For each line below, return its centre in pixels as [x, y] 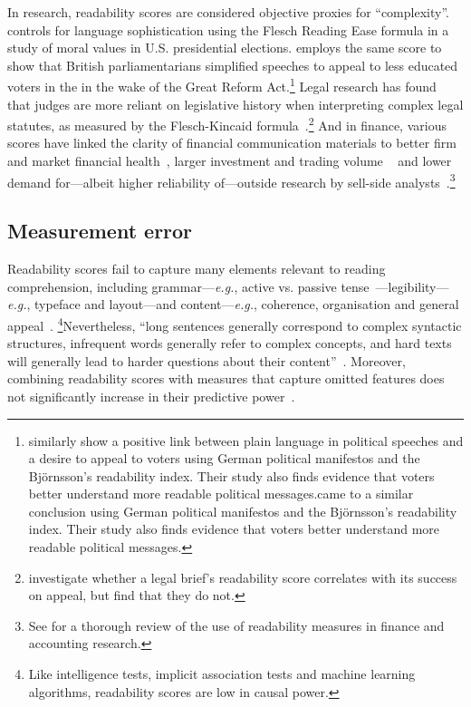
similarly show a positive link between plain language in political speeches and [246, 440]
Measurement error [100, 231]
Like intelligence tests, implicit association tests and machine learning [222, 674]
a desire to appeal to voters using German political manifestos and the [224, 458]
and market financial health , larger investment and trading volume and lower [230, 161]
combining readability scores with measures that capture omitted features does [226, 378]
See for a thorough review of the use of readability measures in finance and [236, 625]
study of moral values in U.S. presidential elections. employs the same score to [225, 48]
